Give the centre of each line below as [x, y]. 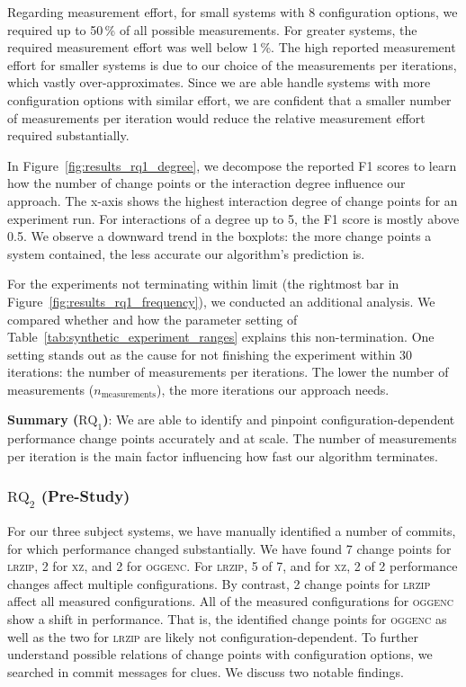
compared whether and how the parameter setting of [152, 319]
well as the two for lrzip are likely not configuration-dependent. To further [213, 636]
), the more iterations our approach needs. [273, 389]
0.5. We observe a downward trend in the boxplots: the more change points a [220, 236]
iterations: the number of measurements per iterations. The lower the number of [228, 372]
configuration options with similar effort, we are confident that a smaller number [229, 99]
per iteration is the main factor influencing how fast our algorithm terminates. [223, 455]
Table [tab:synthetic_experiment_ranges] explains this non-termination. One [221, 337]
